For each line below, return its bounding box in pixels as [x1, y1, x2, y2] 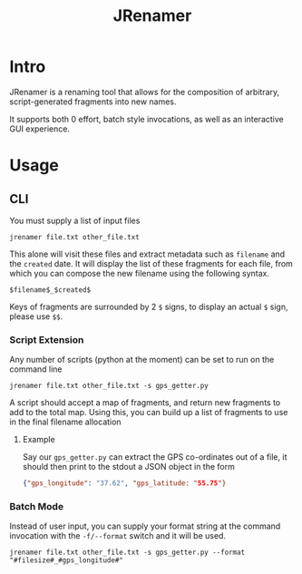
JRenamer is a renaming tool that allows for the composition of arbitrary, [9, 86, 280, 97]
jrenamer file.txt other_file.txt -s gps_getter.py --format [9, 548, 246, 558]
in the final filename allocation [9, 416, 122, 427]
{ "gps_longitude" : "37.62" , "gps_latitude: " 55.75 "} [22, 479, 227, 488]
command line [9, 364, 63, 375]
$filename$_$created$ [9, 285, 92, 295]
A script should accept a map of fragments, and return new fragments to [9, 397, 281, 408]
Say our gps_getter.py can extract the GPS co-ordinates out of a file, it [22, 452, 287, 462]
